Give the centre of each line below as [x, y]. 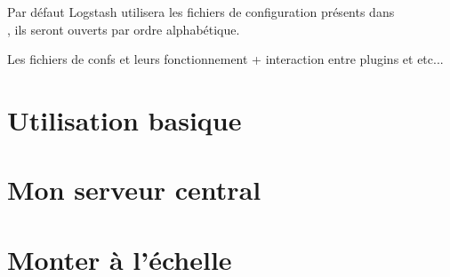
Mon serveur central [134, 190]
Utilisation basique [125, 119]
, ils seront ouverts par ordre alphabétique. [124, 29]
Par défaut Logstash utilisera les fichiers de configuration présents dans [201, 12]
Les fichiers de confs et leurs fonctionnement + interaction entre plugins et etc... [225, 59]
